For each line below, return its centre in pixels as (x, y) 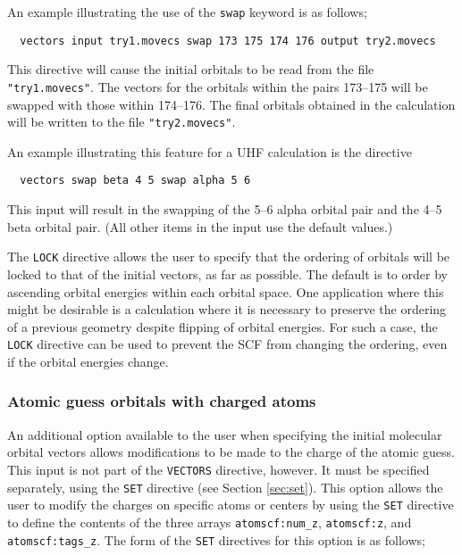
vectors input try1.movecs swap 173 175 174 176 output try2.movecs (228, 41)
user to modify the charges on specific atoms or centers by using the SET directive (231, 505)
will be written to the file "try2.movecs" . (122, 122)
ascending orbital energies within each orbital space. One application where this (226, 291)
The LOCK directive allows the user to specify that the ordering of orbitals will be (229, 257)
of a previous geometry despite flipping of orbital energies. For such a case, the (223, 326)
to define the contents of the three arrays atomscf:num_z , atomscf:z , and (210, 522)
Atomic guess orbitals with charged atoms (162, 401)
